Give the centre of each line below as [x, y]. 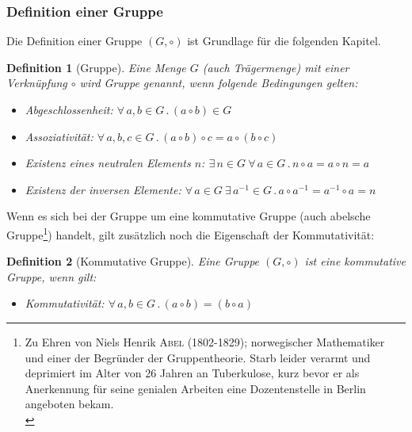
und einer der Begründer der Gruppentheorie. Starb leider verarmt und [198, 357]
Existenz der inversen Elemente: [103, 189]
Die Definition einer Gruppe [74, 41]
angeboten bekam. [69, 404]
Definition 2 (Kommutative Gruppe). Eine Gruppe [133, 261]
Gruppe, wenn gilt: [51, 276]
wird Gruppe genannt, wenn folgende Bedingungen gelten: [219, 83]
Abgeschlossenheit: [69, 109]
